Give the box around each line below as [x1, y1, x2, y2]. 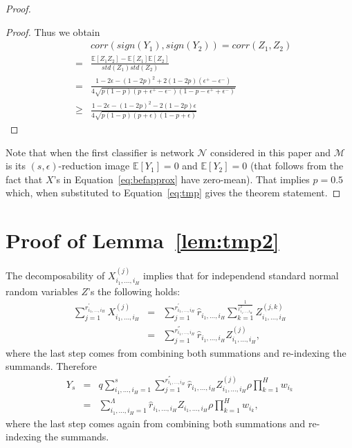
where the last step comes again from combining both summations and [6, 416, 306, 430]
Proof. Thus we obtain [6, 24, 100, 39]
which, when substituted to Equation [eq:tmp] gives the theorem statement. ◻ [6, 185, 341, 200]
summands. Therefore [6, 359, 98, 373]
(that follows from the [250, 158, 344, 173]
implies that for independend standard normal [143, 268, 339, 282]
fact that [6, 171, 43, 186]
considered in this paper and [210, 144, 331, 159]
